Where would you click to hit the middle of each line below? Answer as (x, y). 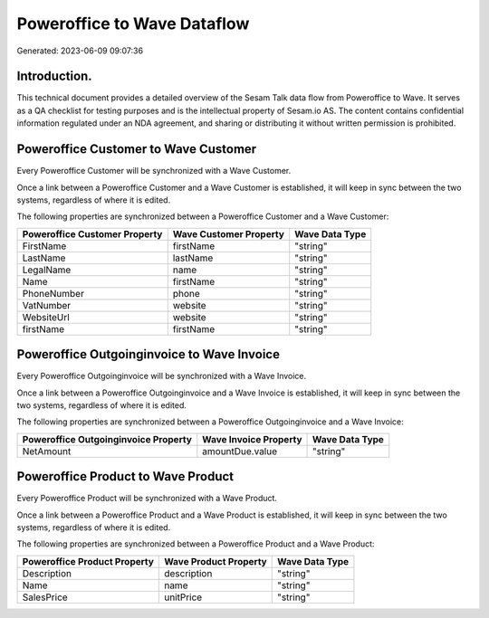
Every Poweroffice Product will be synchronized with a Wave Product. (147, 499)
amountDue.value (240, 451)
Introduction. (54, 76)
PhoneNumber (53, 293)
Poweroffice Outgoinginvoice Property (107, 439)
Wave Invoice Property (252, 439)
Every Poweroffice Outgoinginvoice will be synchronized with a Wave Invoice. (162, 376)
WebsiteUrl (46, 317)
